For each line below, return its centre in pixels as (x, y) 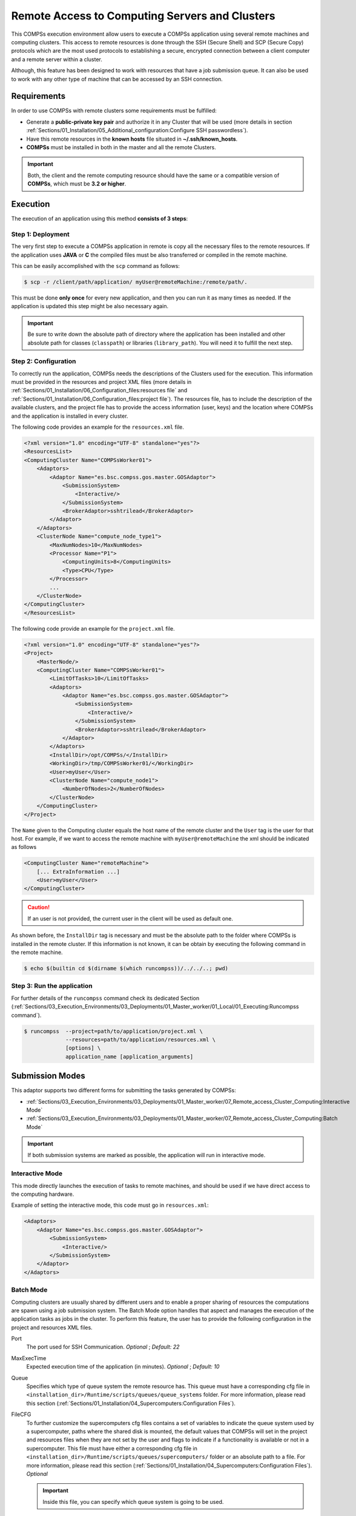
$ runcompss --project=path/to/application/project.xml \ (113, 1031)
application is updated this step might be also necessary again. (90, 306)
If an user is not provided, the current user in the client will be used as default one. (130, 918)
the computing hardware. (43, 1194)
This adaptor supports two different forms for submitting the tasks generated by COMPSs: (124, 1090)
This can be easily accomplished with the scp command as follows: (95, 266)
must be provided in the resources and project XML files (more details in (101, 382)
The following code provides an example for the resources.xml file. (98, 427)
